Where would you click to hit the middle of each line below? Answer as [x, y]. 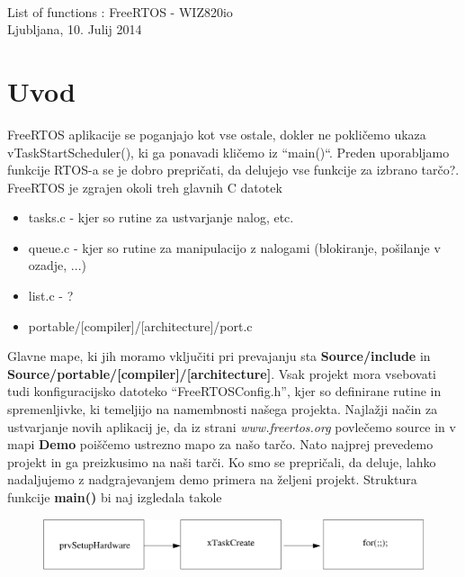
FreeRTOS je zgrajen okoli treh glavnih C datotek [145, 187]
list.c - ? [51, 296]
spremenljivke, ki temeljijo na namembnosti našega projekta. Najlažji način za [223, 409]
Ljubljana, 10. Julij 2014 [75, 29]
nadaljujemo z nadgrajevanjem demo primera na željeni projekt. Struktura [212, 479]
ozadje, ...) [57, 265]
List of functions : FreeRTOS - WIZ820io [120, 11]
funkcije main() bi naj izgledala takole [115, 497]
